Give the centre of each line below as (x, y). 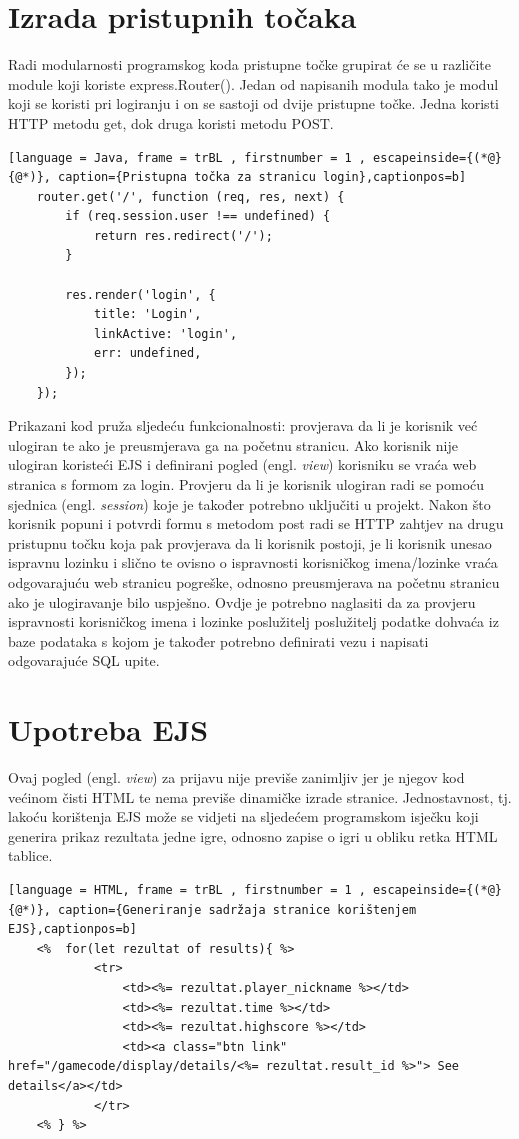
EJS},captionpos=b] (72, 929)
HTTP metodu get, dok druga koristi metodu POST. (171, 122)
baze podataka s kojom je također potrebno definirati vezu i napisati (218, 640)
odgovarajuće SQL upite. (84, 660)
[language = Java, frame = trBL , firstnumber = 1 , (187, 157)
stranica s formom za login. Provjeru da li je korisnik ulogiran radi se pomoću (246, 484)
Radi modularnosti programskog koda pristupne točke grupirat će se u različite (250, 64)
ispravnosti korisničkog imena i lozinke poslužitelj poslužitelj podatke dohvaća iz (253, 621)
